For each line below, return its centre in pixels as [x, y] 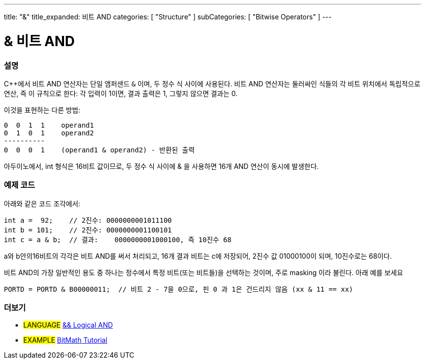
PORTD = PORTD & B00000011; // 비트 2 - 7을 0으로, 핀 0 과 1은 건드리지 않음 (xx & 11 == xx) [179, 289]
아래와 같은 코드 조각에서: [42, 203]
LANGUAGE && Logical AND [68, 325]
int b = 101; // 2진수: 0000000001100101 [88, 230]
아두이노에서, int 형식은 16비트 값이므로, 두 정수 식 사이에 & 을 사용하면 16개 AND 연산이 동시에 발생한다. [161, 166]
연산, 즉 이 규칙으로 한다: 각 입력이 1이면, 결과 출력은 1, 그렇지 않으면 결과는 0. [121, 93]
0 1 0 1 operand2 [49, 133]
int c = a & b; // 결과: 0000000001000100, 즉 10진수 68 [118, 239]
